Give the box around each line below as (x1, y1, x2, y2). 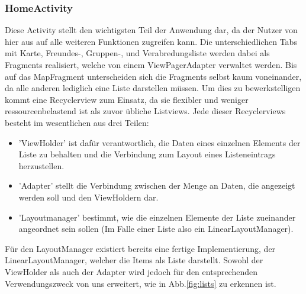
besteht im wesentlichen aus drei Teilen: (5, 116, 149, 128)
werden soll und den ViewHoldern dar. (18, 190, 159, 203)
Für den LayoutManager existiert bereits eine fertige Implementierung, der (5, 242, 276, 254)
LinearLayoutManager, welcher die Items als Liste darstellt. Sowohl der (5, 254, 263, 266)
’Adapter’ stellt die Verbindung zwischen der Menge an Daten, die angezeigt (18, 179, 295, 192)
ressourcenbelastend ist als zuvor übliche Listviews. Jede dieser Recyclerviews (5, 105, 286, 117)
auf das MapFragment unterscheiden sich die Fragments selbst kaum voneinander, (5, 70, 302, 82)
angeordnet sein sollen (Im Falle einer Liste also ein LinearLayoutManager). (18, 222, 294, 235)
